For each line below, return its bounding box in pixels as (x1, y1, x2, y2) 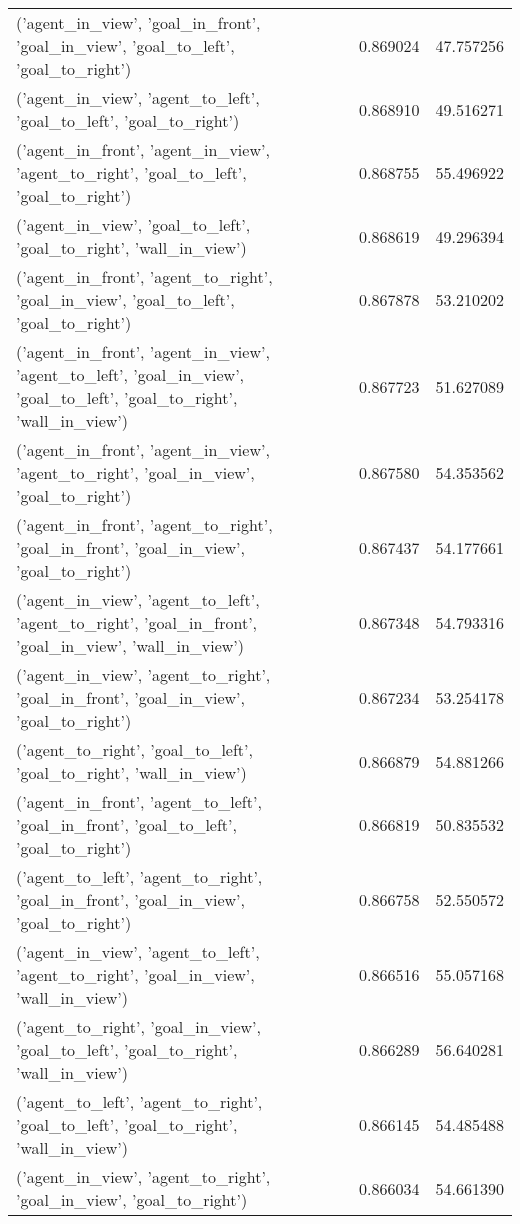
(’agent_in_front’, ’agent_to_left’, (16, 790, 262, 813)
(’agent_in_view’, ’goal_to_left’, (16, 213, 251, 236)
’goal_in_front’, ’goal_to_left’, (16, 813, 237, 836)
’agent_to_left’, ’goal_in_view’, (16, 363, 245, 386)
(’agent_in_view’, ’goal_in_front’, (16, 11, 261, 34)
